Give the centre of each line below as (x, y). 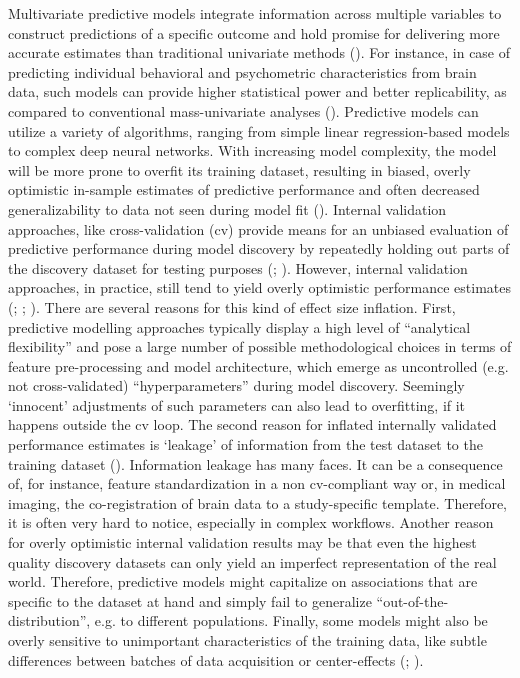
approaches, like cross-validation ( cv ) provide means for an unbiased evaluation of (258, 228)
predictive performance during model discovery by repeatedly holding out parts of (259, 248)
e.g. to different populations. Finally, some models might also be (291, 620)
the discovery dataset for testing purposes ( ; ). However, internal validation (238, 267)
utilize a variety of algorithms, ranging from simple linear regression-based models (259, 130)
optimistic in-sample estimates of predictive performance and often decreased (244, 189)
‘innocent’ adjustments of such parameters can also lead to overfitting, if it (237, 404)
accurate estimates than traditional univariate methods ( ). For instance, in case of (259, 52)
